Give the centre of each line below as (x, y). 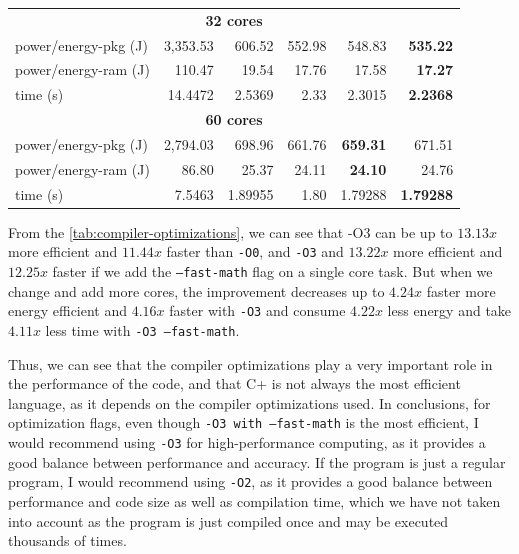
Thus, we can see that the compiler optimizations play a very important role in (250, 363)
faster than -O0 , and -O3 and (255, 251)
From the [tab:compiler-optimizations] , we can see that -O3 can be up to (230, 231)
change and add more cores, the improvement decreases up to (196, 290)
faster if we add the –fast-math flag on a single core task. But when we (272, 271)
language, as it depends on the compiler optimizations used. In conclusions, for (249, 402)
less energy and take (449, 310)
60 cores (234, 119)
